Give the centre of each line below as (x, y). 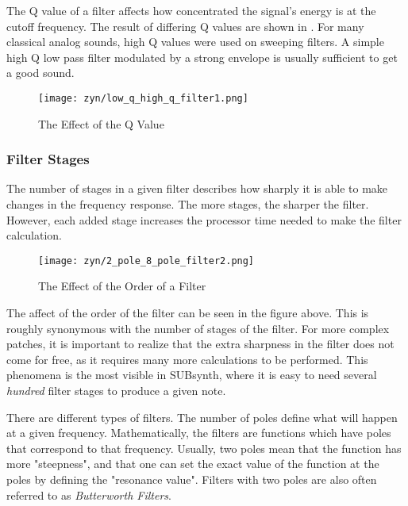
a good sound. (40, 73)
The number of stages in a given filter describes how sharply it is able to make (197, 188)
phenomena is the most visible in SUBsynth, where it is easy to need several (192, 375)
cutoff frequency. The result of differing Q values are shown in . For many (185, 26)
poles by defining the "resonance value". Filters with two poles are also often (192, 479)
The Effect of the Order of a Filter (122, 286)
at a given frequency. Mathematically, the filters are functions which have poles (199, 433)
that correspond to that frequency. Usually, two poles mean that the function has (204, 448)
